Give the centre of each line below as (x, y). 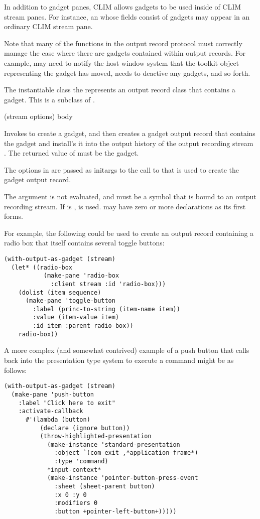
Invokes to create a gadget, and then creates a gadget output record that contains (130, 133)
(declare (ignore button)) (85, 428)
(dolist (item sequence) (60, 292)
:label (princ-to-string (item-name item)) (106, 309)
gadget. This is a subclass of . (49, 99)
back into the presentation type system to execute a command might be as (119, 360)
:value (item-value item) (76, 317)
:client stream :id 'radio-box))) (108, 284)
